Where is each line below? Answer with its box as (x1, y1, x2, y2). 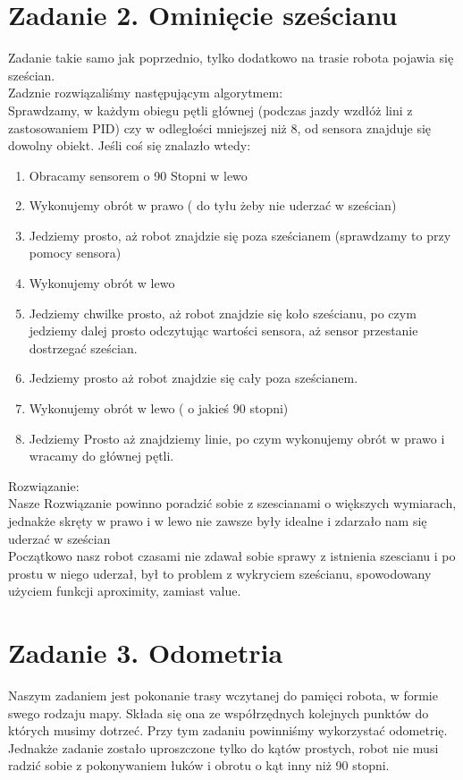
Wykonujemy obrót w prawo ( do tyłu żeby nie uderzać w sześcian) (29, 196, 397, 215)
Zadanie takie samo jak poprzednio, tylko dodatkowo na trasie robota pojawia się (8, 48, 454, 67)
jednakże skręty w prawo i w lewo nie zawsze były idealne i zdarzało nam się (8, 512, 427, 530)
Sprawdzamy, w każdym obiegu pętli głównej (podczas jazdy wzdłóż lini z (8, 100, 413, 119)
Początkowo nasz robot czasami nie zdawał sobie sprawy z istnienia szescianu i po (8, 547, 456, 565)
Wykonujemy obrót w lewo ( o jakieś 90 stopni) (29, 399, 289, 418)
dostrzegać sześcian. (29, 338, 138, 357)
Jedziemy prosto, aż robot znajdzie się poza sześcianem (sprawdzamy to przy (29, 225, 451, 244)
